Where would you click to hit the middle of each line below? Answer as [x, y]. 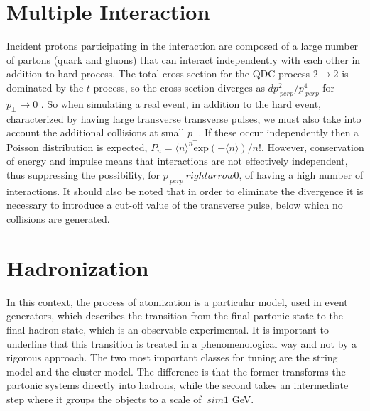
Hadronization [78, 267]
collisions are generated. [58, 219]
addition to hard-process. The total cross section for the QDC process [158, 73]
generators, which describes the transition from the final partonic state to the [175, 316]
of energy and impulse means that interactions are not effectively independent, [177, 161]
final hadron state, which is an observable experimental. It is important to [168, 329]
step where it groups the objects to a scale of [104, 399]
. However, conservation [312, 147]
